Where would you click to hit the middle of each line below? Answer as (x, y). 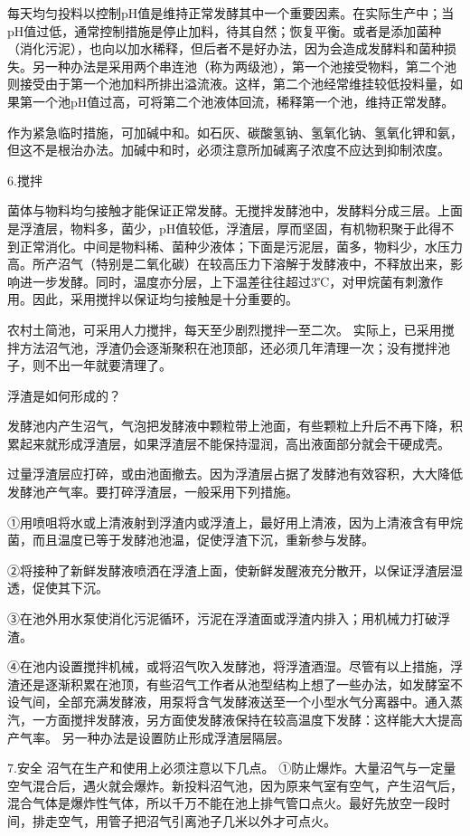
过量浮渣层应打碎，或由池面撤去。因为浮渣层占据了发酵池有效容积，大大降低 (235, 474)
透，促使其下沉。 (58, 588)
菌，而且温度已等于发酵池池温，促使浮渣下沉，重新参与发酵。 (191, 540)
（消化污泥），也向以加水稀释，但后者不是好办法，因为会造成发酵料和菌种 (226, 48)
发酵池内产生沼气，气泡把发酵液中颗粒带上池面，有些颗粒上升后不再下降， (229, 426)
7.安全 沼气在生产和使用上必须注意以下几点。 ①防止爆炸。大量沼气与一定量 (232, 768)
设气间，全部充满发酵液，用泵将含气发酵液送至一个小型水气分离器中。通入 (229, 702)
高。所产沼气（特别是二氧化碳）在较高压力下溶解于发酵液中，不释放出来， (229, 264)
